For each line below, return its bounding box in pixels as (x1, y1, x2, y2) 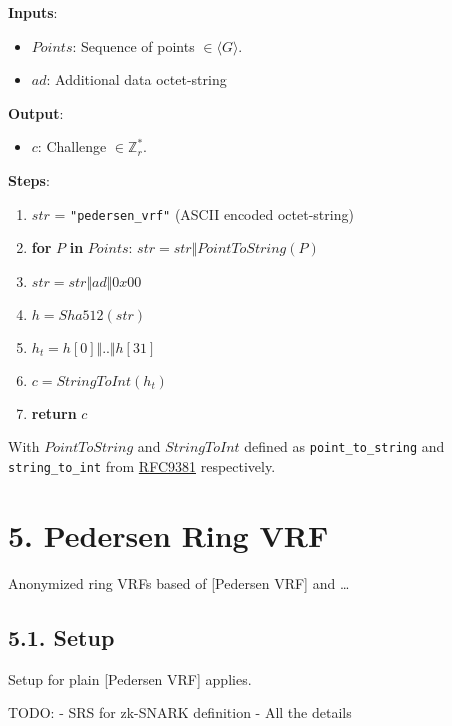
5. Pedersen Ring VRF (8, 514, 329, 555)
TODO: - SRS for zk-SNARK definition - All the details (8, 702, 352, 723)
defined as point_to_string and (244, 436, 445, 457)
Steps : (8, 169, 50, 190)
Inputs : (8, 2, 58, 22)
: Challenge (37, 136, 107, 157)
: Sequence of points (72, 35, 195, 56)
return (31, 402, 77, 423)
